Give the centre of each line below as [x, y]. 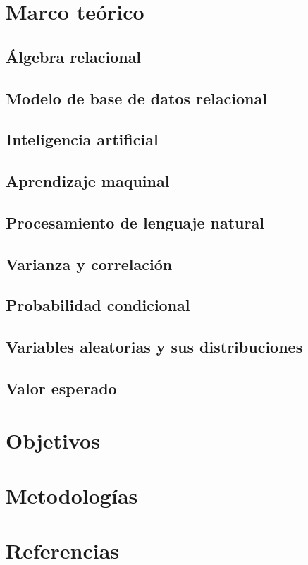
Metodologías [72, 495]
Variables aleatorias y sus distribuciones [154, 347]
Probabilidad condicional [98, 305]
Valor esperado [61, 388]
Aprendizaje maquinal [88, 181]
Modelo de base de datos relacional [136, 98]
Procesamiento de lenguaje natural [135, 222]
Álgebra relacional [74, 56]
